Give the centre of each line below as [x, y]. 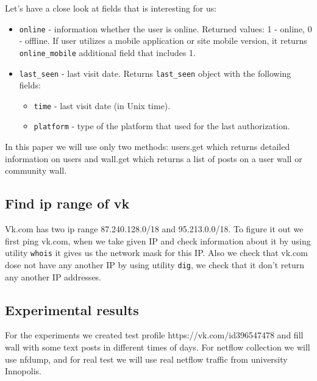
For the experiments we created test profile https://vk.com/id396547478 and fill [154, 335]
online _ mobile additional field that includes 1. [107, 52]
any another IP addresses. [53, 276]
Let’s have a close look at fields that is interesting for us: [111, 8]
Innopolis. [23, 371]
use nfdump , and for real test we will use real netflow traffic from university [146, 359]
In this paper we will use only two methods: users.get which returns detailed [148, 147]
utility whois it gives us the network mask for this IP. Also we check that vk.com [156, 253]
